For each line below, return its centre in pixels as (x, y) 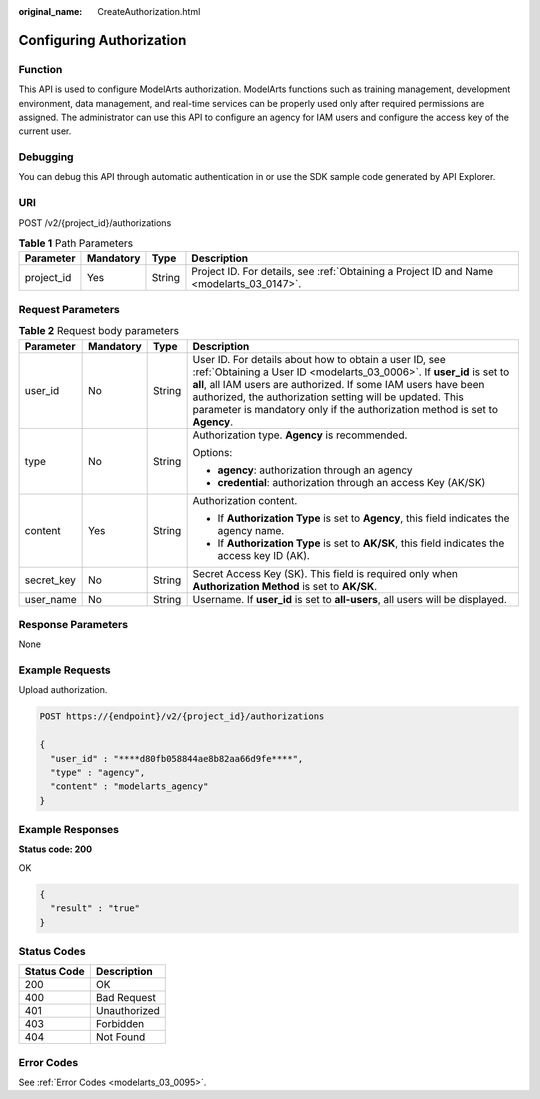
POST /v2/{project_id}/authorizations (95, 222)
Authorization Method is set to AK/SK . (285, 586)
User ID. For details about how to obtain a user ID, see (319, 359)
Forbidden (120, 1024)
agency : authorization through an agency (315, 470)
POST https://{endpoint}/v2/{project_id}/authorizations (182, 716)
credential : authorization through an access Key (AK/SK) (351, 482)
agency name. (251, 530)
